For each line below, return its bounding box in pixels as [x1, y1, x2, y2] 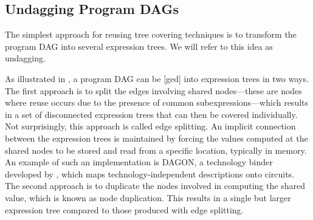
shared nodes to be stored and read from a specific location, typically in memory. [5, 143, 307, 156]
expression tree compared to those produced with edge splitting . [5, 203, 244, 216]
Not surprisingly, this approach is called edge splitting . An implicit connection [5, 120, 296, 132]
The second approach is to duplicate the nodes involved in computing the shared [5, 179, 305, 192]
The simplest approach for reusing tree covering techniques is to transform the [5, 28, 297, 41]
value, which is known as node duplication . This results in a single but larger [5, 191, 291, 204]
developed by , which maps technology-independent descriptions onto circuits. [5, 167, 295, 180]
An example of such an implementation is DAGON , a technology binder [5, 156, 273, 168]
